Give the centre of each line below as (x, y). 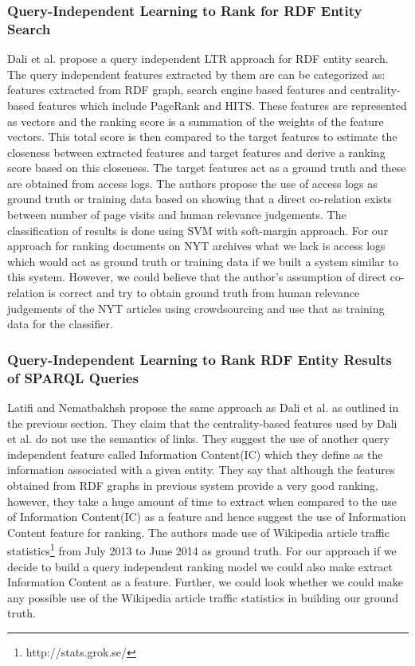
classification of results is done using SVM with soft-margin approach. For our (198, 230)
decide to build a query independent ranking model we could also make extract (200, 566)
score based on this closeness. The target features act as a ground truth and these (207, 168)
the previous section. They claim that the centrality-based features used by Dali (202, 423)
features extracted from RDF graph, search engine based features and (177, 90)
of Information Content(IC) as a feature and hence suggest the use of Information (207, 517)
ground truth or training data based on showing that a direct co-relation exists (200, 199)
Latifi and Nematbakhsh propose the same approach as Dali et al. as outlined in (203, 407)
